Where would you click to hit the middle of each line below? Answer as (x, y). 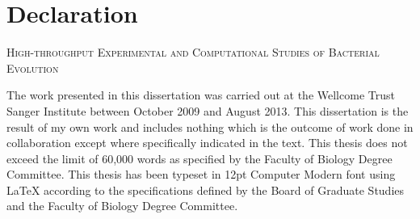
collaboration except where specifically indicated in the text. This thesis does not (207, 143)
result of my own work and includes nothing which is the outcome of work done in (210, 126)
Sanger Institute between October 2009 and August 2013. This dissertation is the (208, 110)
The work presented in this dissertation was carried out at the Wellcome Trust (201, 95)
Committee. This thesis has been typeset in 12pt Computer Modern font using (201, 174)
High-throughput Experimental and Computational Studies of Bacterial (193, 52)
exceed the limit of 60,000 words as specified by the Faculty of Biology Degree (199, 158)
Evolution (33, 67)
